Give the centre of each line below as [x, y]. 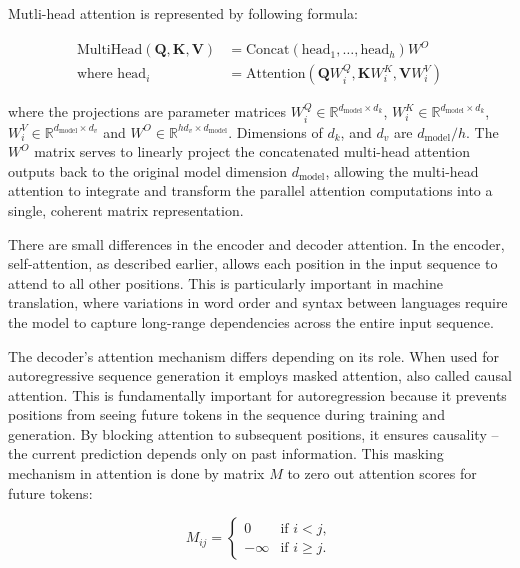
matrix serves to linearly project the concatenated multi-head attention [252, 151]
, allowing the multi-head [402, 170]
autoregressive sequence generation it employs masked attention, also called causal [260, 375]
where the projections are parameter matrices [147, 111]
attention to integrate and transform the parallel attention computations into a [250, 190]
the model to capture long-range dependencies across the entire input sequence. [251, 321]
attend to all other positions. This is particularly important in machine [225, 282]
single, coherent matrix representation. [126, 209]
